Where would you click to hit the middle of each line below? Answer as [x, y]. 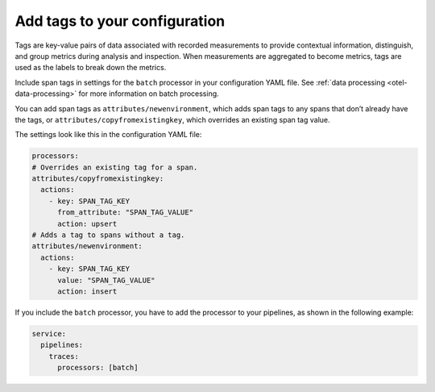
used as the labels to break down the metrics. [91, 68]
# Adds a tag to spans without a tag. [108, 235]
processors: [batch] [98, 368]
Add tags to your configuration [120, 21]
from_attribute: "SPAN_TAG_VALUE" [125, 213]
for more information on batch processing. [149, 94]
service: [49, 334]
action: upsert [87, 223]
